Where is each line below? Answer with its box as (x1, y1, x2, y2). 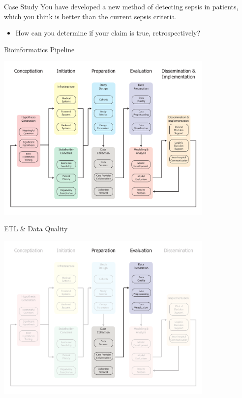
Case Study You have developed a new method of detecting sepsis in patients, (4, 1, 239, 11)
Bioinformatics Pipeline (4, 44, 75, 54)
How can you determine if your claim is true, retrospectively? (15, 28, 201, 38)
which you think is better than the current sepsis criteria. (4, 11, 177, 21)
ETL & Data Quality (4, 223, 68, 234)
